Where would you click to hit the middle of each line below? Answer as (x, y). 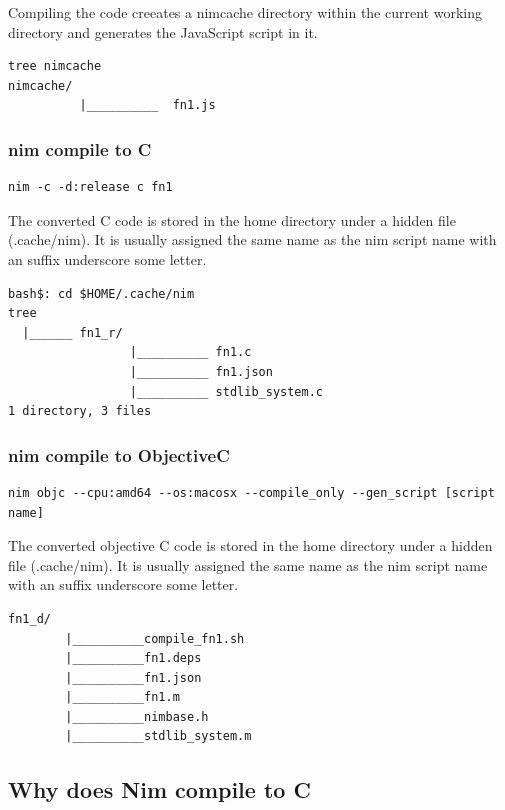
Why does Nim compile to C (159, 789)
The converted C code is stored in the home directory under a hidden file (232, 219)
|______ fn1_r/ (72, 332)
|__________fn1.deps (133, 658)
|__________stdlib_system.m (158, 736)
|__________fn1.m (122, 697)
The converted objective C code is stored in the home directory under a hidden (250, 545)
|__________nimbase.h (137, 716)
